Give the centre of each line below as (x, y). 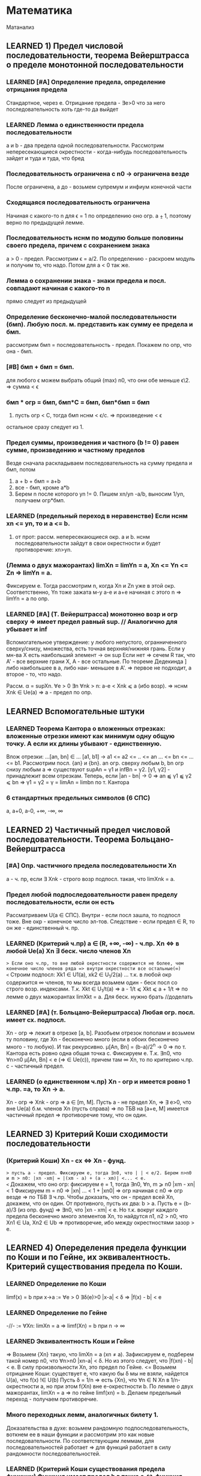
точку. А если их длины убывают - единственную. (84, 743)
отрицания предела (37, 90)
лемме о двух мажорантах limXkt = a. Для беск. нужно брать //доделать (100, 997)
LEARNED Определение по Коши (56, 1284)
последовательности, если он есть (61, 902)
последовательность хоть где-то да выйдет (62, 109)
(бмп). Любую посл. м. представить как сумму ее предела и (100, 325)
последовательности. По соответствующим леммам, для (80, 1440)
